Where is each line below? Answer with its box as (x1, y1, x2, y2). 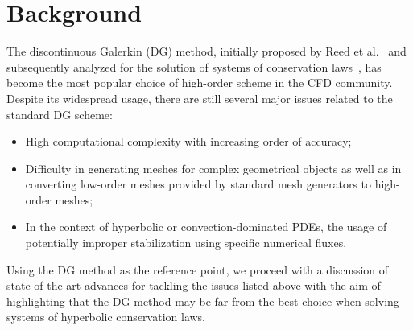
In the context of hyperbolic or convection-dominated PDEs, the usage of (25, 218, 387, 235)
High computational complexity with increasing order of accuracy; (25, 133, 352, 150)
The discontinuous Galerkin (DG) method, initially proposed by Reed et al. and (6, 43, 407, 60)
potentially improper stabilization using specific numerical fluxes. (25, 234, 347, 251)
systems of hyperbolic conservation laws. (6, 308, 206, 325)
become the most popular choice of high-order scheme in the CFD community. (6, 74, 393, 91)
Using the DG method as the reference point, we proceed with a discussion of (6, 261, 389, 278)
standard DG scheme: (6, 105, 113, 122)
